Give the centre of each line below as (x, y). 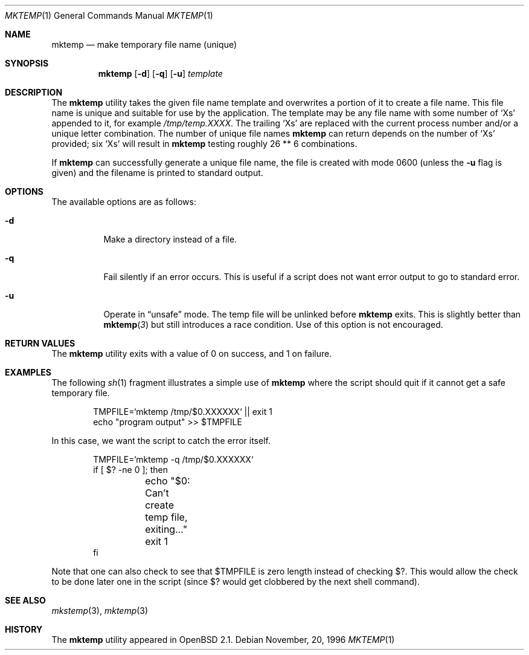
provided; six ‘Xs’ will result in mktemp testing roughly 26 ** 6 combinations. (204, 144)
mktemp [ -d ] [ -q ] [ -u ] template (160, 73)
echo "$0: (168, 481)
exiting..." (166, 529)
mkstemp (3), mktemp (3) (100, 611)
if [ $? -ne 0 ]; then (130, 470)
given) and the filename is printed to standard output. (157, 173)
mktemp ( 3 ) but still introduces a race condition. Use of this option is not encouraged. (273, 324)
